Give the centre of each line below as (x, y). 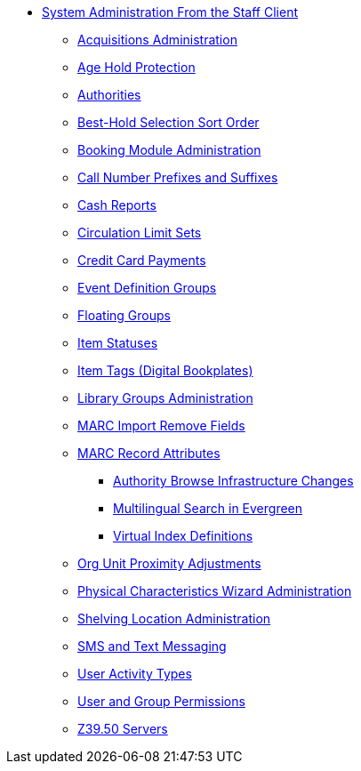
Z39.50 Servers (123, 729)
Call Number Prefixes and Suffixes (178, 177)
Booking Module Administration (169, 150)
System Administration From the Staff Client (170, 12)
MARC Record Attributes (149, 453)
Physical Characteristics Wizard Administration (215, 591)
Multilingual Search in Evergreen (208, 508)
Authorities (109, 95)
